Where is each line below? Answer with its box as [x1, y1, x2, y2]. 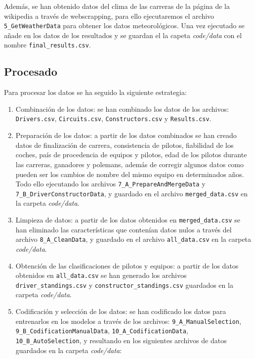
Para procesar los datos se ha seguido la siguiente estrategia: [4, 87, 187, 97]
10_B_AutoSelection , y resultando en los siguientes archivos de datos [15, 335, 227, 345]
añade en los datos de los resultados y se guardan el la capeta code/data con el [4, 30, 242, 40]
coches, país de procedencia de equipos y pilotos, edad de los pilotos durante [15, 149, 247, 160]
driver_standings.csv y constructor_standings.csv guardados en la [15, 279, 233, 290]
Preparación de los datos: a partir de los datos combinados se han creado [15, 130, 237, 140]
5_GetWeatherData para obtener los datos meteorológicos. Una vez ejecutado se [4, 20, 245, 31]
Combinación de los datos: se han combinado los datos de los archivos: [15, 103, 229, 114]
